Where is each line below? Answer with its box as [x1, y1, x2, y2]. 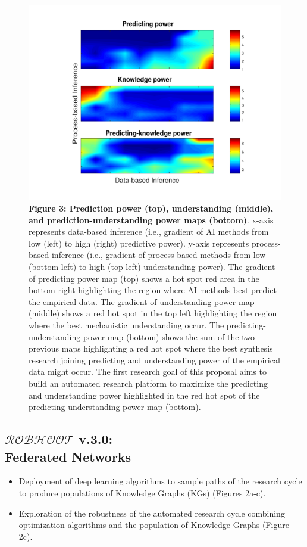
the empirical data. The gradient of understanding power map [29, 295, 255, 307]
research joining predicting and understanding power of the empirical [29, 353, 280, 366]
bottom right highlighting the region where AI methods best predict [29, 284, 277, 296]
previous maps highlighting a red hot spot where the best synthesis [29, 342, 273, 355]
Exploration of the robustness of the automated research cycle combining [18, 506, 285, 519]
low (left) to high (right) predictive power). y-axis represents [29, 237, 249, 249]
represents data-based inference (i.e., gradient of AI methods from [29, 225, 269, 238]
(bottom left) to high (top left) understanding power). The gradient [29, 260, 275, 273]
